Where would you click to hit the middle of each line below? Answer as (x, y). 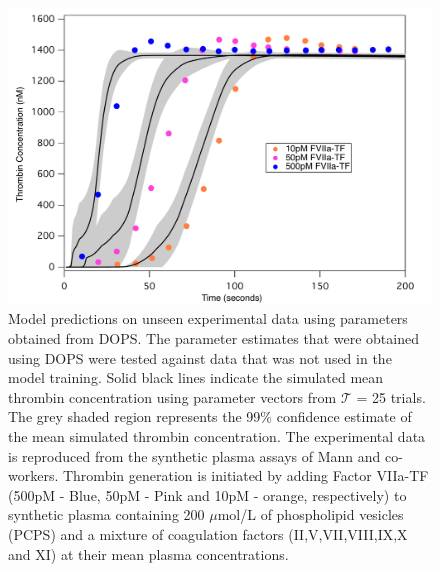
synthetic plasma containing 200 (106, 514)
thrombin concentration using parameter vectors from (172, 396)
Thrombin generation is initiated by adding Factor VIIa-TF (245, 475)
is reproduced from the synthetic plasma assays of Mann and (194, 455)
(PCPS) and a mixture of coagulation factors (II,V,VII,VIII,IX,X (208, 534)
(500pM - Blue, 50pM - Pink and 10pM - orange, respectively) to (207, 494)
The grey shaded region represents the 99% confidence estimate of (210, 416)
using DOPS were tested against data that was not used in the (200, 357)
